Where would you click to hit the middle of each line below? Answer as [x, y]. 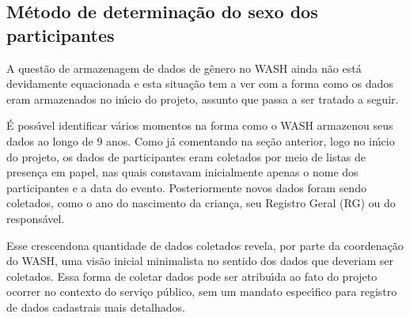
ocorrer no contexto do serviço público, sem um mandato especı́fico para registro [202, 291]
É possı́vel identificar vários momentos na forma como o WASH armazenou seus [200, 125]
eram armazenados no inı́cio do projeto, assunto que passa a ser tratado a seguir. [203, 98]
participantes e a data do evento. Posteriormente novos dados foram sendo [186, 187]
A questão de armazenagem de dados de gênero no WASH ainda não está [184, 68]
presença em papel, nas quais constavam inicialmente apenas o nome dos [182, 172]
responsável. [36, 218]
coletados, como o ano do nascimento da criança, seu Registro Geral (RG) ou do [201, 203]
